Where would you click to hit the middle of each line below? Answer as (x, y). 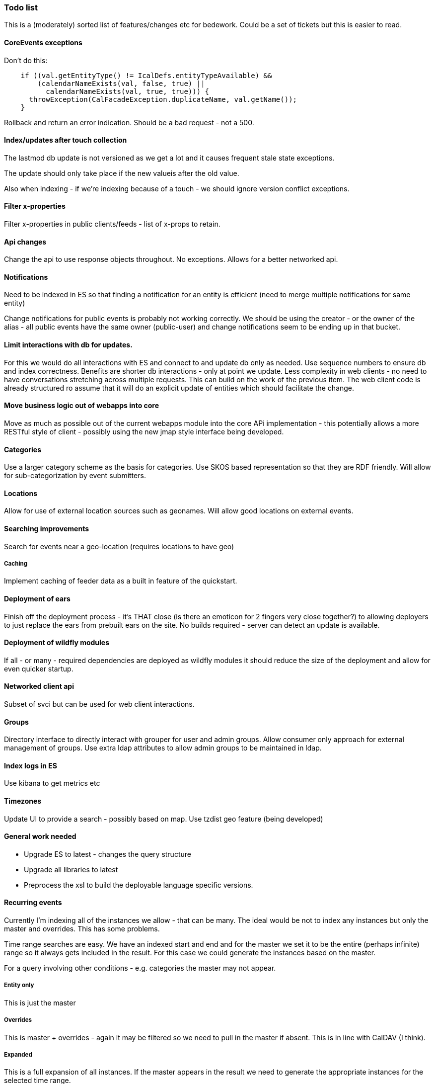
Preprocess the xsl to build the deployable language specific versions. (139, 885)
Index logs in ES (31, 765)
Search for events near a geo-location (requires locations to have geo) (119, 546)
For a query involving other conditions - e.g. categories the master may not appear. (140, 968)
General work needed (40, 836)
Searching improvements (47, 528)
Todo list (21, 7)
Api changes (25, 242)
